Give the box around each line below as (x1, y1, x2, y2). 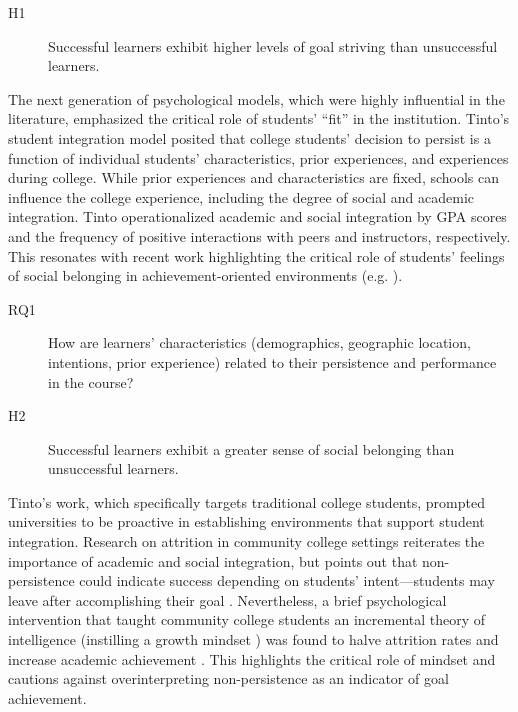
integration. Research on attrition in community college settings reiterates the (8, 531, 485, 552)
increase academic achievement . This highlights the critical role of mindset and (8, 648, 496, 669)
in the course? (48, 371, 134, 392)
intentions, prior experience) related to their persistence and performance (48, 351, 497, 372)
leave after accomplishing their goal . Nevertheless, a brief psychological (8, 589, 447, 610)
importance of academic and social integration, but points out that (8, 550, 418, 571)
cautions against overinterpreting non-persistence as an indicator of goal (8, 668, 449, 689)
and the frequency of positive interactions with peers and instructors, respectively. (8, 225, 511, 246)
